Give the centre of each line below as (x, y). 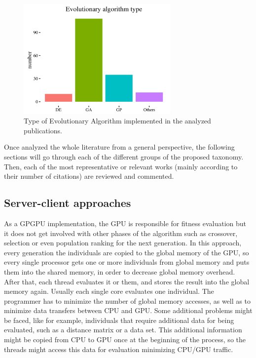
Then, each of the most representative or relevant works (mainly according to (121, 166)
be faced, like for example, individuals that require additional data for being (119, 320)
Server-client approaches (68, 203)
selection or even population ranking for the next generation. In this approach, (123, 243)
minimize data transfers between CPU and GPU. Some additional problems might (128, 310)
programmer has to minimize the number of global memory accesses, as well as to (127, 300)
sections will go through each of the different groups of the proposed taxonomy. (124, 156)
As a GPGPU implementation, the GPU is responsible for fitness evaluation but (125, 223)
